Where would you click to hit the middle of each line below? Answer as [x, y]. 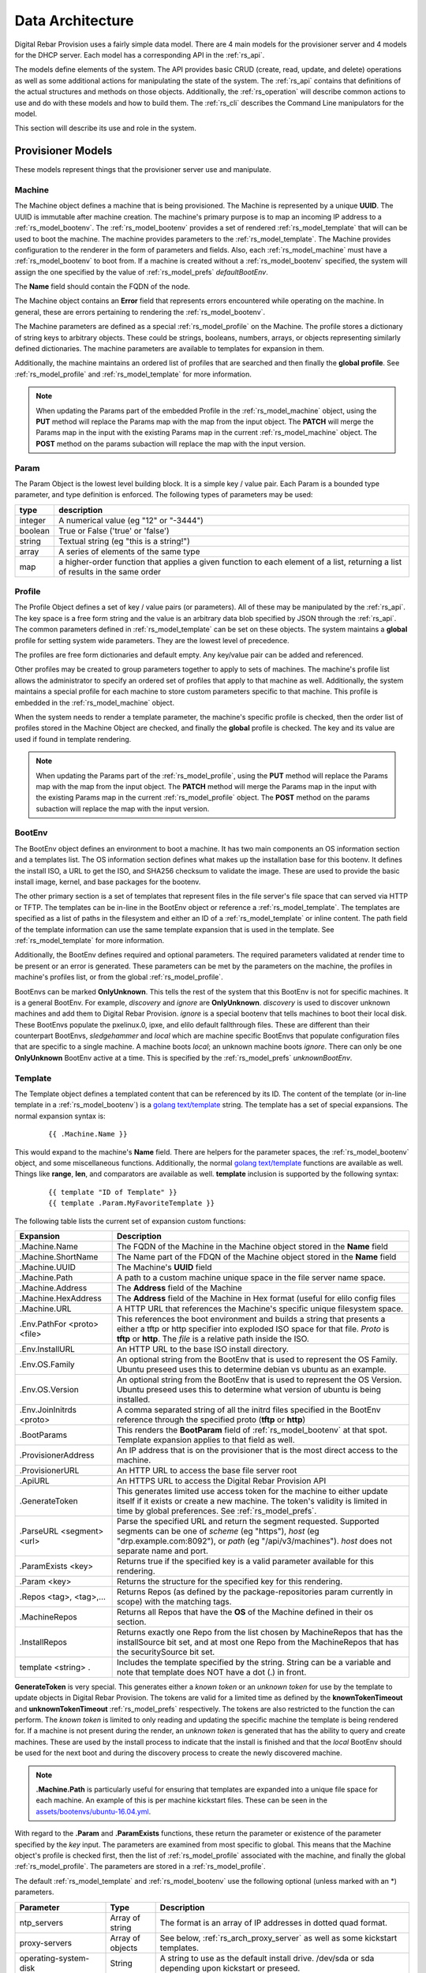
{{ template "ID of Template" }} [113, 1192]
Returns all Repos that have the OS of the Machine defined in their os [245, 1612]
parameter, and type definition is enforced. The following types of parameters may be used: [164, 495]
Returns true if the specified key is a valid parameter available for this [245, 1561]
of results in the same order [110, 571]
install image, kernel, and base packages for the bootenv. [108, 882]
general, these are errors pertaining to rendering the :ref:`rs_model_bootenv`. [140, 312]
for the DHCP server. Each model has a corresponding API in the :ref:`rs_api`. [140, 54]
